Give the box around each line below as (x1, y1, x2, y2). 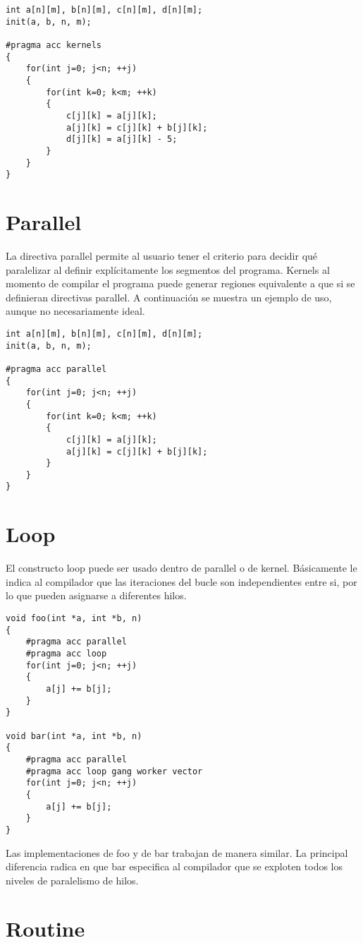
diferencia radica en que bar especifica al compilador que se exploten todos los (6, 859, 343, 874)
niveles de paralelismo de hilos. (6, 872, 139, 887)
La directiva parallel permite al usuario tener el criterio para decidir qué (6, 248, 318, 263)
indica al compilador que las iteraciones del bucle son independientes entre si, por (6, 574, 357, 589)
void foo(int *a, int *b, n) (6, 613, 142, 624)
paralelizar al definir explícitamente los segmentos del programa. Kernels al (6, 262, 330, 277)
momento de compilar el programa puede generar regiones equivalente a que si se (6, 276, 355, 291)
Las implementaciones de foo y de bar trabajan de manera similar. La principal (6, 845, 348, 860)
